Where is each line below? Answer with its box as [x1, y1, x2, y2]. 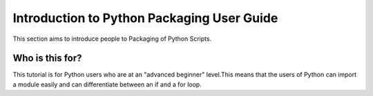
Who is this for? [12, 52, 82, 64]
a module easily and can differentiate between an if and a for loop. [12, 80, 202, 88]
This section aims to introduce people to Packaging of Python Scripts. [12, 35, 212, 43]
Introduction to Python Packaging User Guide [12, 10, 278, 26]
